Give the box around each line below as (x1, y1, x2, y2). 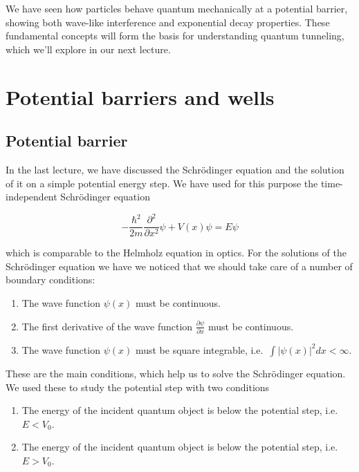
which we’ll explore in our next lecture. (6, 41, 171, 56)
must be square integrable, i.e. (135, 342, 264, 357)
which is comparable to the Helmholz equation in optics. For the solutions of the (6, 245, 347, 260)
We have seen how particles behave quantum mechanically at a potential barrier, (6, 1, 348, 15)
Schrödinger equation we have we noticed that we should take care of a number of (6, 258, 353, 273)
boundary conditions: (6, 272, 95, 287)
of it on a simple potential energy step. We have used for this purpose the (6, 176, 318, 190)
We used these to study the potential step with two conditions (6, 379, 270, 394)
